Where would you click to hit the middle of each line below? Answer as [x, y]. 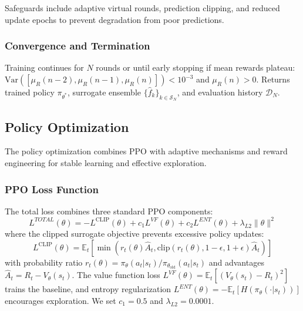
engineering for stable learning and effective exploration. [106, 163]
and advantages [236, 262]
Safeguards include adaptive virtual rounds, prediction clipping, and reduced [142, 8]
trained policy [30, 92]
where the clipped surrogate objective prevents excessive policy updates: [134, 233]
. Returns [273, 79]
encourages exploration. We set [60, 300]
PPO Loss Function [52, 189]
